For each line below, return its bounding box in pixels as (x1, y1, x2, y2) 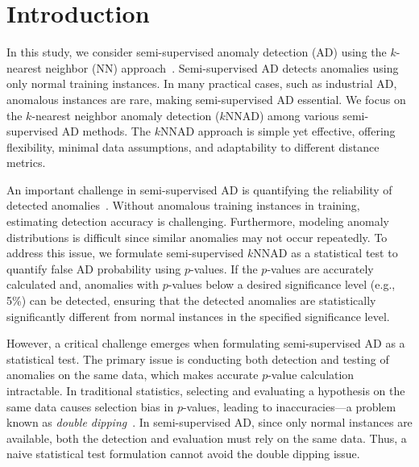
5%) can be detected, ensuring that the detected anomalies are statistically (6, 292, 376, 309)
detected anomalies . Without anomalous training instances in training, (6, 197, 360, 214)
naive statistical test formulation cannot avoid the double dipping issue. (6, 445, 360, 462)
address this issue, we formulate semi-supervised (6, 244, 244, 261)
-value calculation (268, 366, 355, 383)
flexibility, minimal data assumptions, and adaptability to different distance (6, 138, 380, 155)
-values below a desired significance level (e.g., (168, 276, 396, 293)
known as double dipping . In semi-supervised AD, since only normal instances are (6, 414, 413, 431)
